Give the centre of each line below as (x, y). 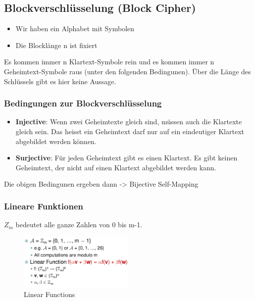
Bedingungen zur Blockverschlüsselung (83, 103)
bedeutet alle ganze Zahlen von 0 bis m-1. (79, 225)
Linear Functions (50, 294)
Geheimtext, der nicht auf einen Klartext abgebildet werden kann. (116, 167)
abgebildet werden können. (56, 141)
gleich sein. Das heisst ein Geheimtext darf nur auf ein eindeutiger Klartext (130, 131)
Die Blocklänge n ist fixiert (56, 45)
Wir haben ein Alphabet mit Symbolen (75, 28)
